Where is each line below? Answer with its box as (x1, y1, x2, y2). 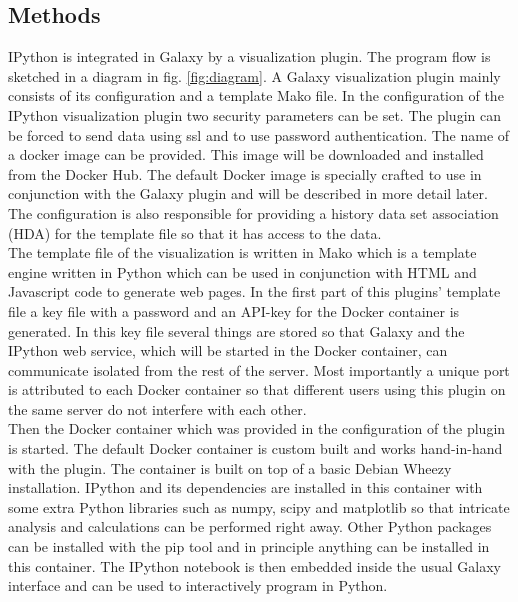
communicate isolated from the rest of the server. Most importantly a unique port (8, 359, 510, 380)
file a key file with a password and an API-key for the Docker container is (8, 300, 460, 321)
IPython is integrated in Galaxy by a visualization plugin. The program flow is (8, 46, 491, 67)
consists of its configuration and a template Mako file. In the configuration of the (8, 85, 504, 106)
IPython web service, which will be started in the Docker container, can (8, 340, 448, 361)
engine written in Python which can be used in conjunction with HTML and (8, 261, 477, 282)
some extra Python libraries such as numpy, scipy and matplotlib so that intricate (8, 496, 510, 517)
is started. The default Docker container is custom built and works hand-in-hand (8, 438, 503, 459)
